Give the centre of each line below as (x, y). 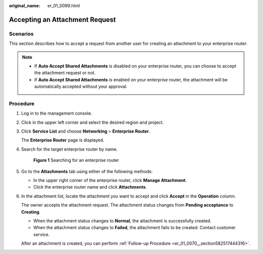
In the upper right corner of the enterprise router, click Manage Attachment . (110, 180)
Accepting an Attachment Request (63, 20)
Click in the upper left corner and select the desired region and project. (93, 122)
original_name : (25, 6)
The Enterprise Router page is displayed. (63, 140)
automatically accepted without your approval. (81, 87)
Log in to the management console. (57, 113)
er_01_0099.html (64, 6)
